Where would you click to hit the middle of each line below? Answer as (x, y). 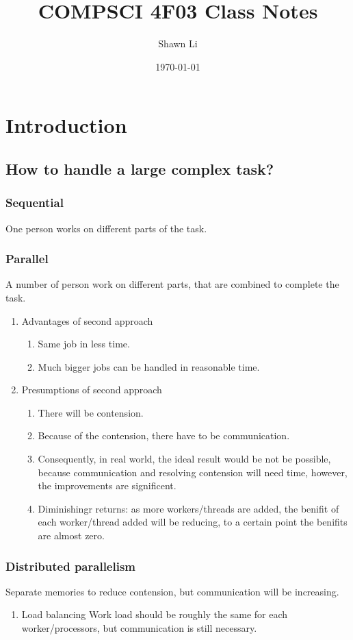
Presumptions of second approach (92, 390)
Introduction (66, 125)
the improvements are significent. (107, 485)
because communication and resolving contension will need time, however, (193, 472)
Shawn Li (178, 44)
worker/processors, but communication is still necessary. (139, 628)
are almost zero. (71, 536)
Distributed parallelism (71, 566)
